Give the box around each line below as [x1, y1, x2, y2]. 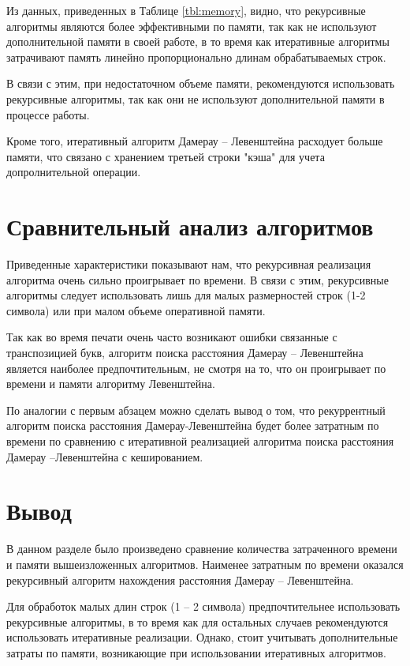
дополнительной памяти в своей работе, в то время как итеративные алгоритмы [6, 33, 389, 50]
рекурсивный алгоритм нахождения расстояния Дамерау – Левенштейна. [6, 571, 354, 588]
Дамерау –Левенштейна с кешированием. [6, 448, 203, 465]
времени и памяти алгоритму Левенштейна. [6, 375, 215, 392]
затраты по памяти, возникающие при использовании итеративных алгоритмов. [6, 644, 386, 660]
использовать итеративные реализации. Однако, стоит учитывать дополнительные [6, 629, 398, 645]
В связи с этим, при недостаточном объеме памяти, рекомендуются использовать [6, 75, 395, 92]
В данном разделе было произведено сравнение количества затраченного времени [6, 540, 397, 557]
